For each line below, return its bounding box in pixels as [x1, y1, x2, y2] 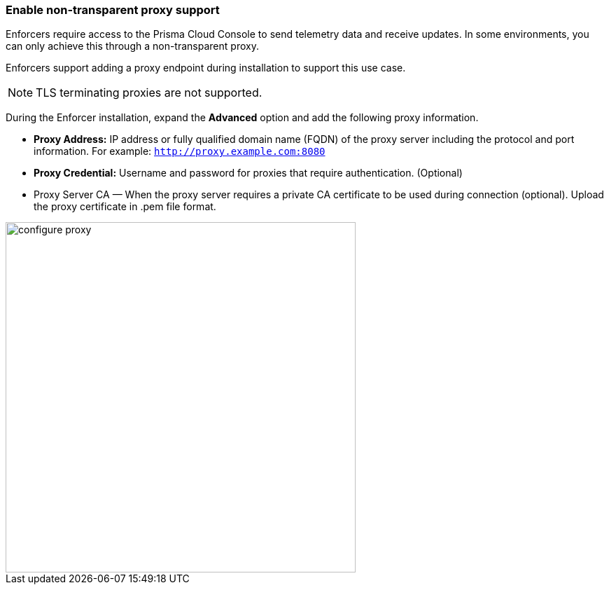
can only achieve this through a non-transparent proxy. [6, 40, 259, 53]
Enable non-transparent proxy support [6, 3, 220, 17]
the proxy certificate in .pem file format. [34, 200, 216, 213]
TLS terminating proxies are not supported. [36, 85, 262, 100]
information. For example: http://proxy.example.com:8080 [34, 145, 325, 158]
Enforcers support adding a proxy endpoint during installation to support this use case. [6, 62, 406, 74]
